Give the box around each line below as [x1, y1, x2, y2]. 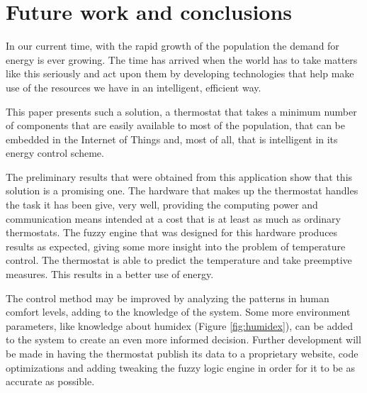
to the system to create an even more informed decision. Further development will [6, 332, 361, 347]
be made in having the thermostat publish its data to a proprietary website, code [6, 346, 358, 360]
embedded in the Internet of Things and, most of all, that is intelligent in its [6, 131, 338, 146]
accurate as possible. [6, 374, 95, 389]
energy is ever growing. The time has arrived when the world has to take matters [6, 52, 358, 67]
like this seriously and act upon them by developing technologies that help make [6, 66, 354, 81]
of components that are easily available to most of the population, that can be [6, 118, 345, 133]
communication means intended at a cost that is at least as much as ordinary [6, 211, 341, 226]
